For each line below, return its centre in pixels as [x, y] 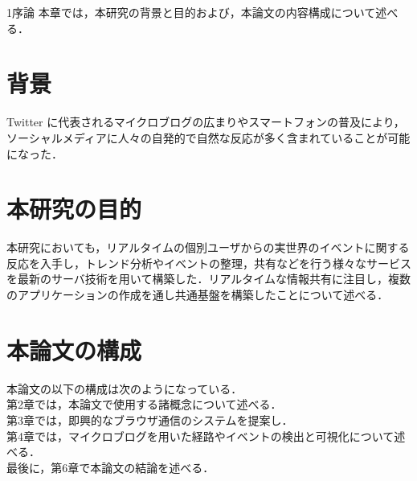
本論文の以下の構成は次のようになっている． [125, 388]
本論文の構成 [74, 349]
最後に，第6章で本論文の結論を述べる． [110, 467]
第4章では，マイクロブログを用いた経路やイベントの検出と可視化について [200, 436]
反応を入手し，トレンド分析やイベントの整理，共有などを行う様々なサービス [209, 263]
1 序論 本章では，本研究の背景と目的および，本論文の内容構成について [191, 12]
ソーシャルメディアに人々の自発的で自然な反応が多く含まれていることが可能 [208, 137]
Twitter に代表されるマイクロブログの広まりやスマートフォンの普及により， [206, 122]
